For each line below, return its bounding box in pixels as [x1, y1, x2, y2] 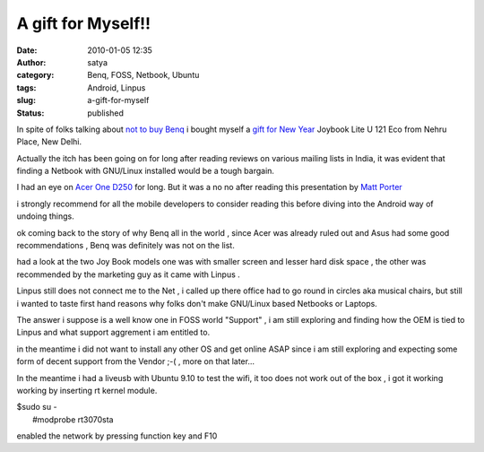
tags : [16, 82, 37, 93]
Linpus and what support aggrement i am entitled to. [16, 327, 211, 338]
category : [16, 70, 55, 81]
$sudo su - [16, 402, 57, 413]
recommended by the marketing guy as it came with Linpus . [16, 269, 241, 280]
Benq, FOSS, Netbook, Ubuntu [87, 70, 200, 81]
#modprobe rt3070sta [32, 413, 114, 425]
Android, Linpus [87, 82, 146, 93]
